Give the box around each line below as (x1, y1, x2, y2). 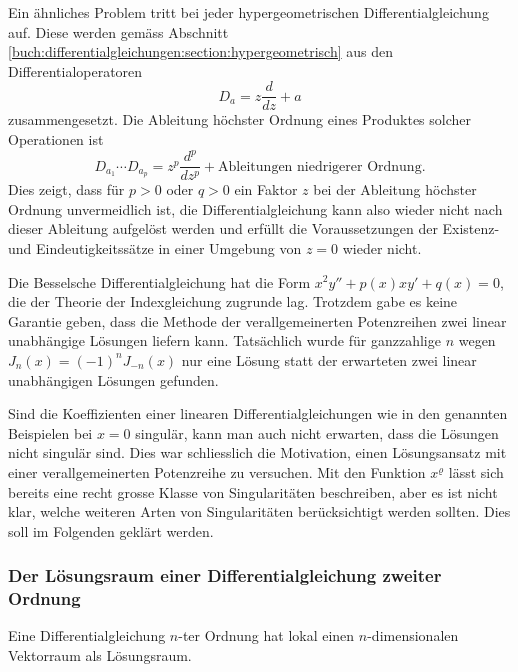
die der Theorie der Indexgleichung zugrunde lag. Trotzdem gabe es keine (8, 291, 458, 312)
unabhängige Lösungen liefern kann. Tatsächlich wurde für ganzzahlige (8, 330, 441, 351)
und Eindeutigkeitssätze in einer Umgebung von (8, 237, 302, 258)
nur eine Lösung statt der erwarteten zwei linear (181, 349, 477, 370)
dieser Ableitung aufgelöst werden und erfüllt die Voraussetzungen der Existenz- (8, 218, 500, 239)
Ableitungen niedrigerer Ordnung (218, 159, 422, 174)
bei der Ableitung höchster (313, 179, 477, 200)
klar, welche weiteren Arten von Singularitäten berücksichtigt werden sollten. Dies (8, 501, 511, 522)
